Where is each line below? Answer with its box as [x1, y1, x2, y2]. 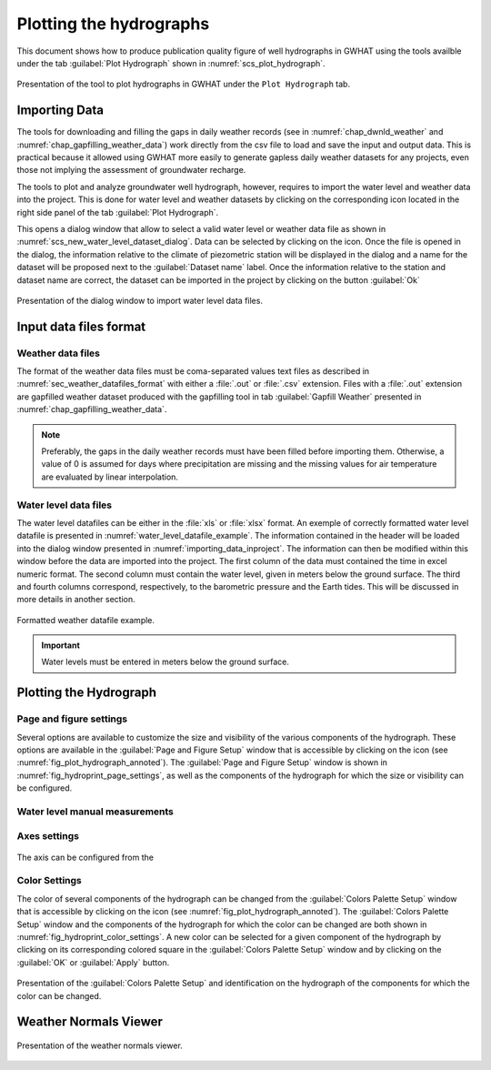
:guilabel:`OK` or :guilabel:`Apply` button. [16, 956, 170, 968]
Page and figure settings [16, 712, 128, 725]
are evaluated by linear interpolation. [41, 471, 179, 482]
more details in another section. [16, 594, 135, 605]
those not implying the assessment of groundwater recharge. [16, 165, 246, 176]
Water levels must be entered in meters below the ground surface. [41, 656, 290, 668]
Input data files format [16, 318, 146, 334]
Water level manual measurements [16, 805, 175, 818]
